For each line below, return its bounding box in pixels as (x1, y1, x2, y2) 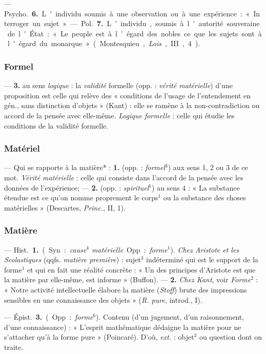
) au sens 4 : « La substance (152, 182, 240, 193)
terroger (4, 18, 29, 29)
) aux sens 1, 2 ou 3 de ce (168, 162, 248, 173)
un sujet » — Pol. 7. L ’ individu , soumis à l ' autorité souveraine (32, 18, 260, 29)
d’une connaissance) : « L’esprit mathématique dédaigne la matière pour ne (4, 321, 241, 332)
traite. (4, 341, 24, 352)
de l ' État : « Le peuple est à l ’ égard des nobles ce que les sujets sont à (7, 28, 262, 38)
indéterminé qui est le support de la (146, 254, 258, 265)
